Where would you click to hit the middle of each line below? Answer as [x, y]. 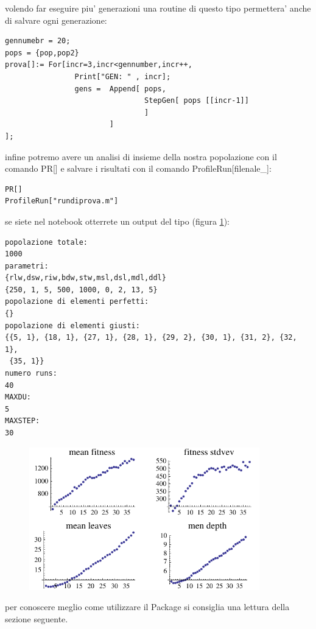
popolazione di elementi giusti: [72, 325]
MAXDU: [18, 397]
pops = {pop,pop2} [42, 53]
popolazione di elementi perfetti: [77, 302]
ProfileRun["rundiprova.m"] [62, 201]
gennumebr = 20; [38, 41]
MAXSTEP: [23, 421]
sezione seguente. [37, 618]
